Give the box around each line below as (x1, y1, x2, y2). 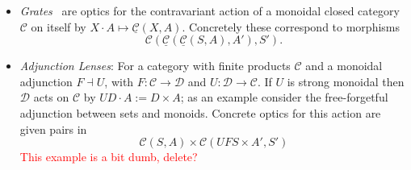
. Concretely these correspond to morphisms (182, 18, 401, 35)
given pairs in (19, 120, 87, 137)
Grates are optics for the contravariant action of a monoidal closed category (19, 2, 400, 19)
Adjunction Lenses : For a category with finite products (19, 57, 291, 74)
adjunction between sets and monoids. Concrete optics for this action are (19, 104, 381, 121)
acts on (33, 89, 69, 106)
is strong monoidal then (287, 73, 405, 89)
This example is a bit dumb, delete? (19, 148, 198, 165)
